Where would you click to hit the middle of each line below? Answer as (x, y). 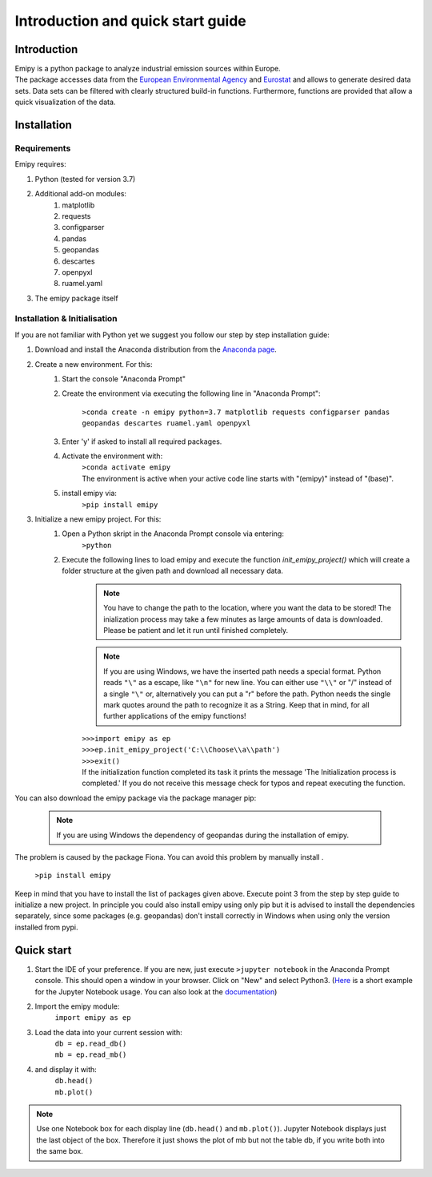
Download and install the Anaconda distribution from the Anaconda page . (156, 349)
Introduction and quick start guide (131, 21)
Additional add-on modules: (81, 194)
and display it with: (66, 1069)
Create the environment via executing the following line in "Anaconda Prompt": (191, 393)
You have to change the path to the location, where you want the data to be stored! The (248, 608)
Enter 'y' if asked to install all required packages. (142, 441)
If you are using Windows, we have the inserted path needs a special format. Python (242, 671)
